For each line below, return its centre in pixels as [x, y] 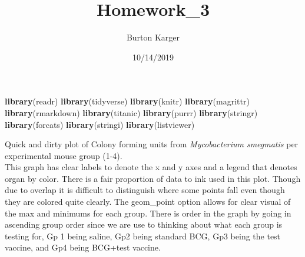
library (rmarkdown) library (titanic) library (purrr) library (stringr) [131, 112]
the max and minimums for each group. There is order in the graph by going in [148, 213]
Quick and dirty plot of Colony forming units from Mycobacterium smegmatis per [152, 144]
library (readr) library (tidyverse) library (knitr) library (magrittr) [127, 101]
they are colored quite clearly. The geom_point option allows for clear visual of [148, 202]
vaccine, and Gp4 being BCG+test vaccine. [83, 247]
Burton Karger [153, 37]
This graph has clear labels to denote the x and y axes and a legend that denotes [151, 167]
